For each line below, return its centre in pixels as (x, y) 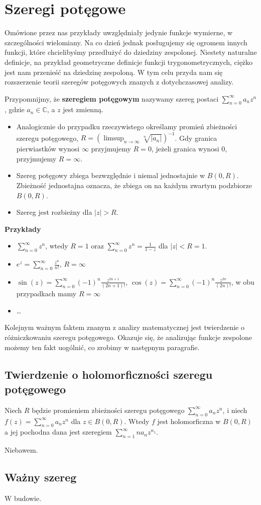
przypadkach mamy (46, 293)
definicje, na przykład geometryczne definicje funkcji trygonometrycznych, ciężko (129, 62)
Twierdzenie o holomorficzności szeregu (109, 374)
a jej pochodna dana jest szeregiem (58, 432)
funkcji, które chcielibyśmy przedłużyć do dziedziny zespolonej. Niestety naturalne (131, 52)
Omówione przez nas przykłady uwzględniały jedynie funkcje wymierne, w (119, 32)
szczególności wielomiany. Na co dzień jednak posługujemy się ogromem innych (126, 42)
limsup (114, 139)
